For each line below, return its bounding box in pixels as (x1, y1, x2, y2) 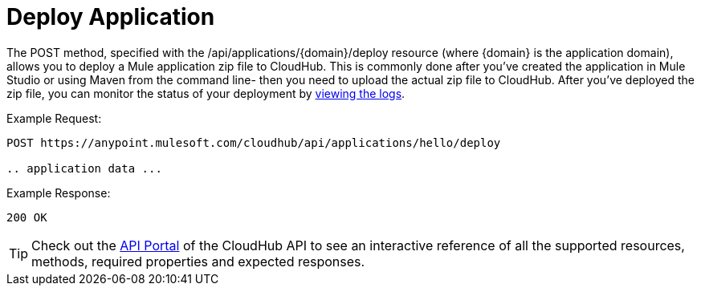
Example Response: (6, 185, 111, 200)
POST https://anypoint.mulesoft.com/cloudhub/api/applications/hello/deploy (6, 136, 501, 149)
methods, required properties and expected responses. (31, 253, 365, 270)
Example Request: (6, 111, 102, 125)
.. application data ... (6, 161, 162, 175)
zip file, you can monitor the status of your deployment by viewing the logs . (6, 86, 406, 100)
